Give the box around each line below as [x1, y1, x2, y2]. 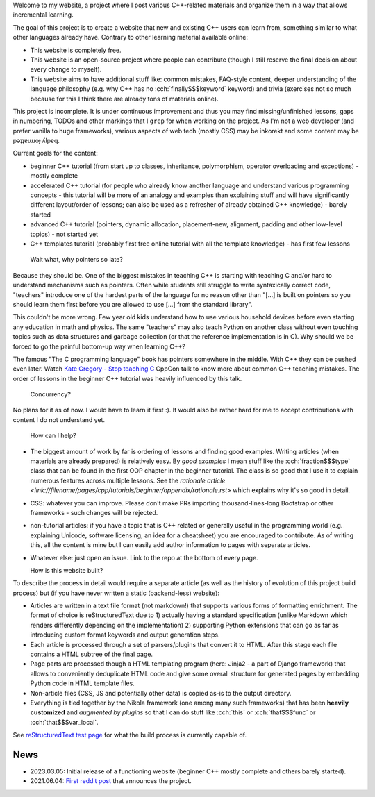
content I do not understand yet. [12, 415, 106, 423]
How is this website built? [30, 566, 103, 574]
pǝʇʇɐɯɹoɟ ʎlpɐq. [12, 136, 60, 145]
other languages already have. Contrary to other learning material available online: [12, 33, 248, 42]
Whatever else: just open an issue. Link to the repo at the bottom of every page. [30, 553, 258, 562]
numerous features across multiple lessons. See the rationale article [30, 476, 226, 485]
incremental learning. [12, 10, 74, 19]
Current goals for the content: [12, 149, 99, 158]
